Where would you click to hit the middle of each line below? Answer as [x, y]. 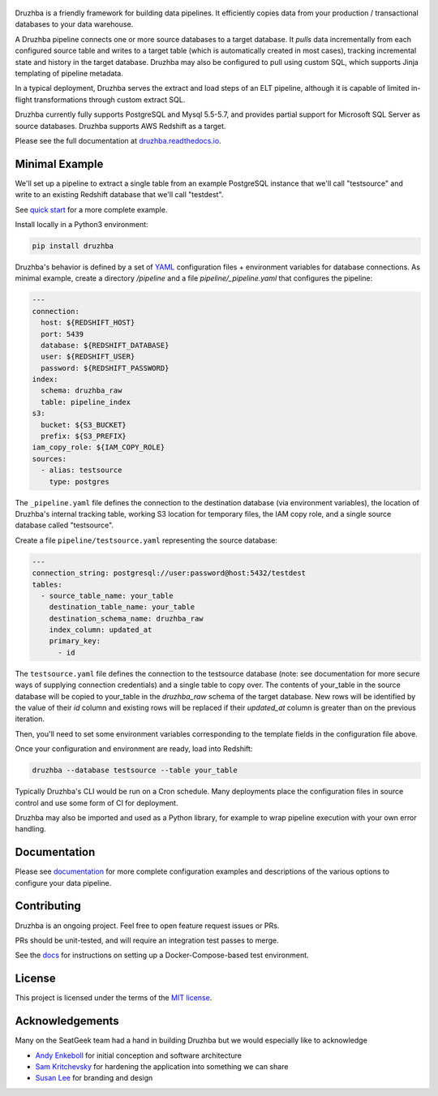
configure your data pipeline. [63, 883]
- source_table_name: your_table [107, 595]
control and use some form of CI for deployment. [97, 802]
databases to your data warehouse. [74, 24]
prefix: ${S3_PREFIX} [84, 436]
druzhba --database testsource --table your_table [135, 770]
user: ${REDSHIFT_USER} [88, 357]
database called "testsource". [64, 525]
